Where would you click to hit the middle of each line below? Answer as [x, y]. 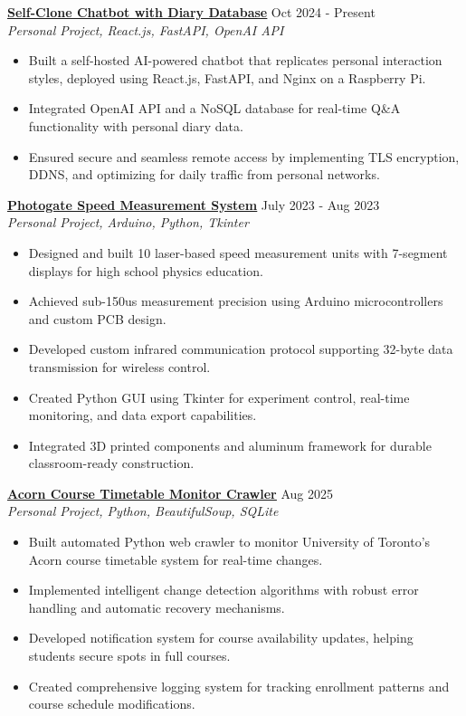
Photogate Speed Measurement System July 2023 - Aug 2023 [194, 204]
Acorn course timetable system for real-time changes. [176, 559]
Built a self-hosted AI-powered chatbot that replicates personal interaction [235, 60]
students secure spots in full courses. [129, 656]
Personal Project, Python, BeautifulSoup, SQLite [143, 511]
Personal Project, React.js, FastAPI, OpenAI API [146, 29]
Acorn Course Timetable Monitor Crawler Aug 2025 [170, 493]
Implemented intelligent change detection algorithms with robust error [223, 590]
